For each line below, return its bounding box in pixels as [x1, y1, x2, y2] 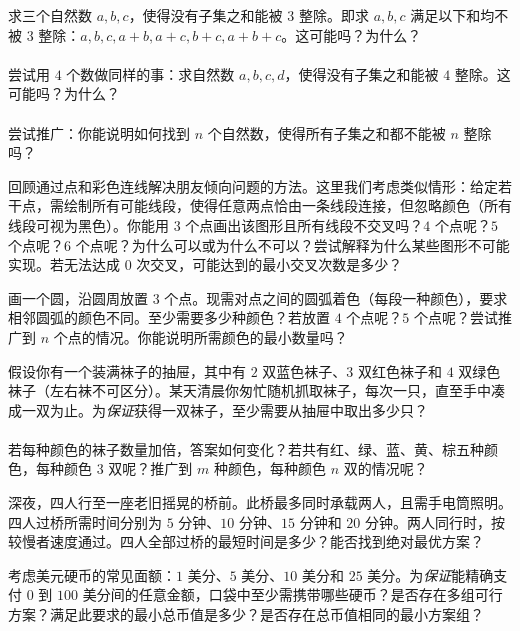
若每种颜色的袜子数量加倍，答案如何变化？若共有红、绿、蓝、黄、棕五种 [8, 438, 484, 459]
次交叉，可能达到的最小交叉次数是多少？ [136, 254, 403, 275]
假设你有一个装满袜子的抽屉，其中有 [8, 360, 246, 381]
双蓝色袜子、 [262, 360, 347, 381]
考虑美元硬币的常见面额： [8, 564, 176, 585]
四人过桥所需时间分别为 [8, 511, 162, 532]
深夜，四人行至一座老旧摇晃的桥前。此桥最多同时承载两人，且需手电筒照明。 [8, 492, 512, 513]
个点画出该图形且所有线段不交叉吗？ [185, 214, 424, 235]
